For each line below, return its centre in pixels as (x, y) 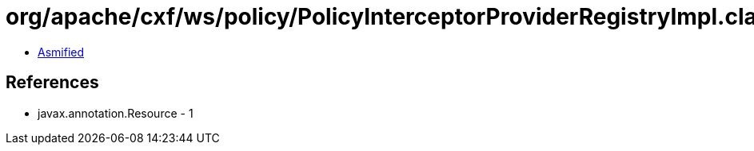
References (52, 83)
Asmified (61, 52)
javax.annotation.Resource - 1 (116, 113)
